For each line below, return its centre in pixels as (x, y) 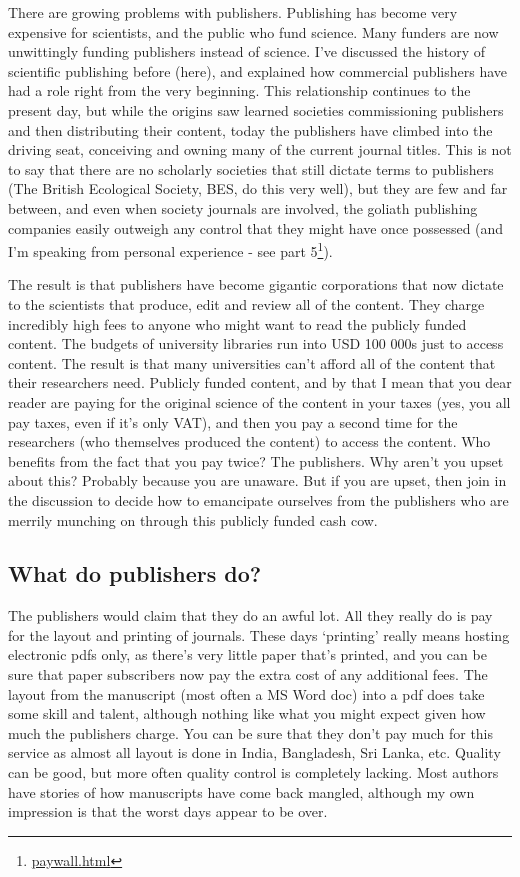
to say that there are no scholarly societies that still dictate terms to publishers (251, 168)
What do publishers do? (135, 573)
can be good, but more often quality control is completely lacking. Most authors (253, 772)
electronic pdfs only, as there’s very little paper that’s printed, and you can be (247, 654)
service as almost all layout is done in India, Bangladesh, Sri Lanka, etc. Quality (254, 752)
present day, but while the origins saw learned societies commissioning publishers (256, 109)
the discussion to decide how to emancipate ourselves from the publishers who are (258, 499)
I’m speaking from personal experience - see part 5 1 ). (170, 249)
